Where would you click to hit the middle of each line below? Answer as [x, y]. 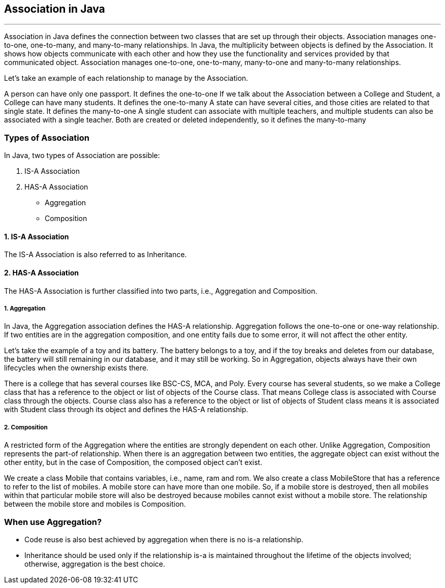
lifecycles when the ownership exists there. [76, 368]
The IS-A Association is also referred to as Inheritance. [96, 255]
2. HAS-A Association [42, 273]
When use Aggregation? [53, 522]
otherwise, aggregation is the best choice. [95, 564]
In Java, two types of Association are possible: [82, 156]
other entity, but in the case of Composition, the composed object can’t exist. [133, 462]
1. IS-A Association [37, 236]
